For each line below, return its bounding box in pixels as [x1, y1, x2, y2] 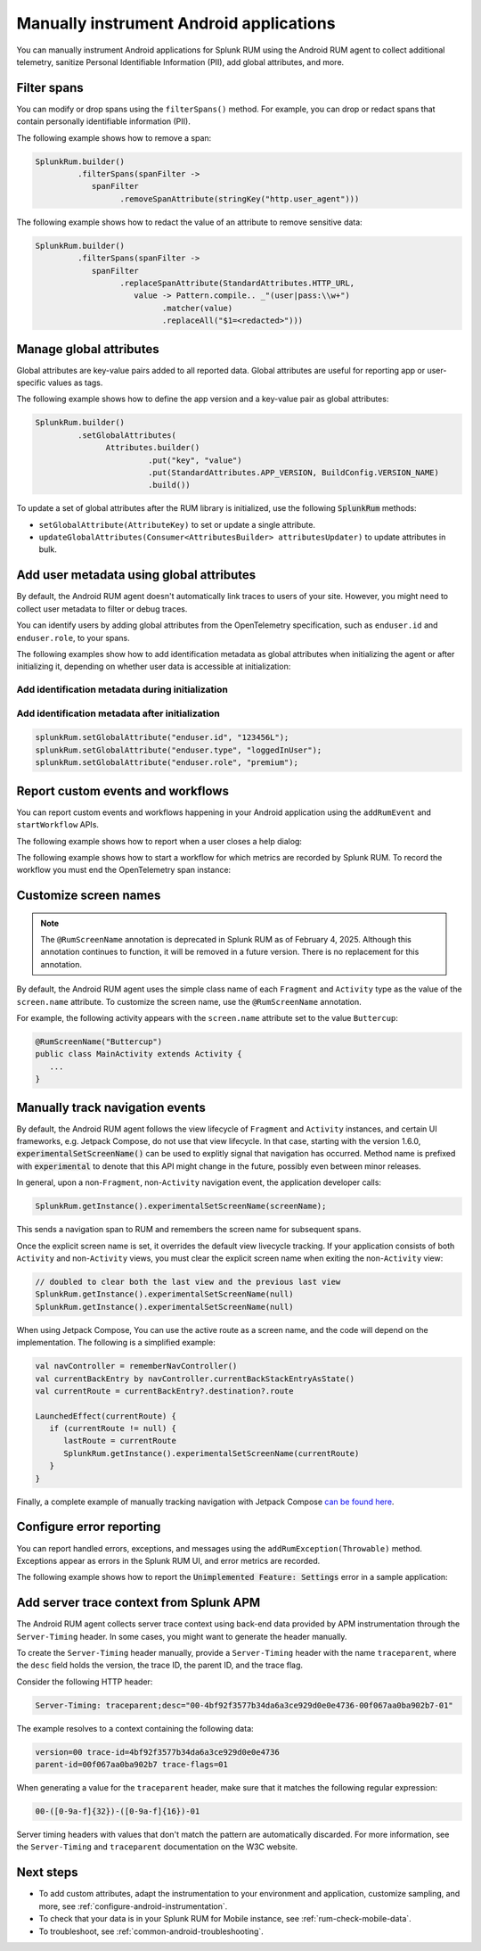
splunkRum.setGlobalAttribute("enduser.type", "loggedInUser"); [35, 745, 322, 755]
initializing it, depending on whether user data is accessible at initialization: [16, 661, 291, 672]
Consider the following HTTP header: [16, 1676, 153, 1687]
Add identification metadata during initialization [16, 683, 229, 696]
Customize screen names [16, 888, 161, 903]
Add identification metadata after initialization [16, 707, 220, 720]
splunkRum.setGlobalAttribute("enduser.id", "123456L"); [35, 732, 289, 743]
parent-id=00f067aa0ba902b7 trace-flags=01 [35, 1759, 229, 1770]
